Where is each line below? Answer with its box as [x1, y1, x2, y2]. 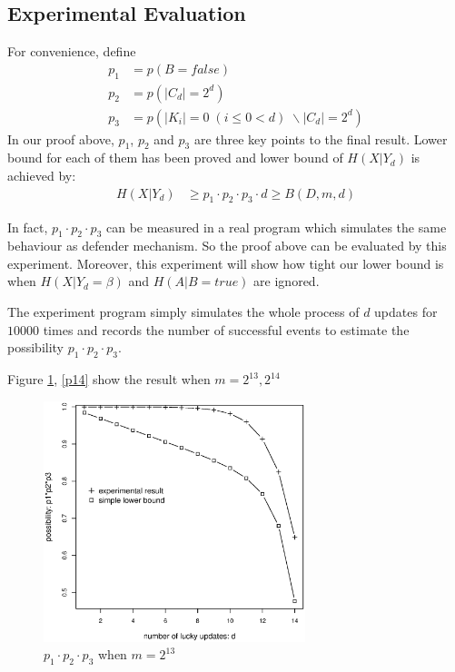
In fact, [7, 217, 48, 236]
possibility [7, 338, 64, 357]
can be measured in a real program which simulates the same [105, 217, 447, 236]
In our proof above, [7, 129, 114, 148]
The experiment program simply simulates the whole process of [7, 302, 360, 321]
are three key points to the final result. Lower [193, 129, 448, 148]
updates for [374, 302, 438, 321]
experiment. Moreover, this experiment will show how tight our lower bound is [7, 253, 444, 272]
